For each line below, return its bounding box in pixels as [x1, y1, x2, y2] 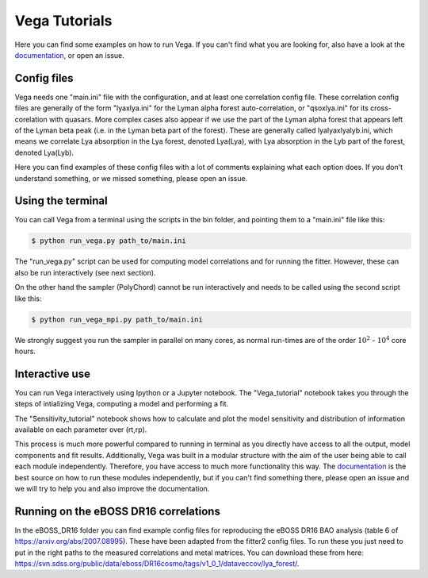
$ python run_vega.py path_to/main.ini [31, 237, 186, 245]
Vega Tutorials [14, 12, 113, 29]
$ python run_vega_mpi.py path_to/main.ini [31, 314, 204, 324]
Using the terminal [14, 195, 108, 208]
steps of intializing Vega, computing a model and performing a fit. [14, 399, 229, 409]
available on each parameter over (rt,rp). [14, 425, 147, 434]
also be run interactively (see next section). [14, 268, 156, 277]
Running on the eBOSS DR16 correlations [14, 504, 221, 518]
